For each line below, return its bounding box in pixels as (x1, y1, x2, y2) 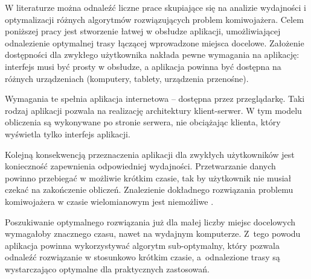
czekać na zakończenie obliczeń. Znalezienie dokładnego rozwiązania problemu (5, 183, 293, 196)
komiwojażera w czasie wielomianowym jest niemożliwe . (5, 195, 214, 207)
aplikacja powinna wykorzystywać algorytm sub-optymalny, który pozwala (5, 239, 280, 251)
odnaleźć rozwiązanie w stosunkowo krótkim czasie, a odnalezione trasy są (5, 251, 280, 263)
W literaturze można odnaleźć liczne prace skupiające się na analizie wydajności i (5, 1, 306, 13)
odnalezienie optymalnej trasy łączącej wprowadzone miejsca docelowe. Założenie (5, 36, 304, 49)
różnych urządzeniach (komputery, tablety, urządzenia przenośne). (5, 72, 249, 84)
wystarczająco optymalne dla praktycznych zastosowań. (5, 262, 210, 275)
